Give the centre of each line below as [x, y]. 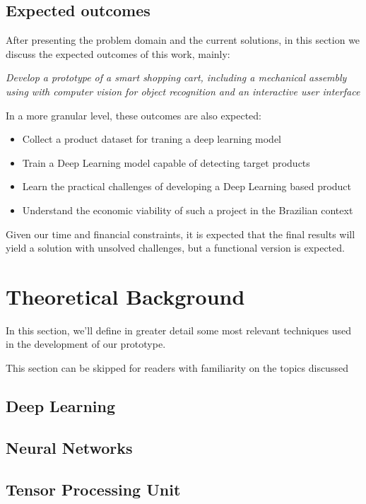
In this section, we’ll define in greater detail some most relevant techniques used [178, 330]
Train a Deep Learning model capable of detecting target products [166, 162]
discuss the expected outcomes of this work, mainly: [118, 53]
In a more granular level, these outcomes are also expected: [134, 115]
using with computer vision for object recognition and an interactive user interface [183, 91]
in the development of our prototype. [86, 344]
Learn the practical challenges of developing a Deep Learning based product [187, 186]
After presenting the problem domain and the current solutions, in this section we [183, 40]
